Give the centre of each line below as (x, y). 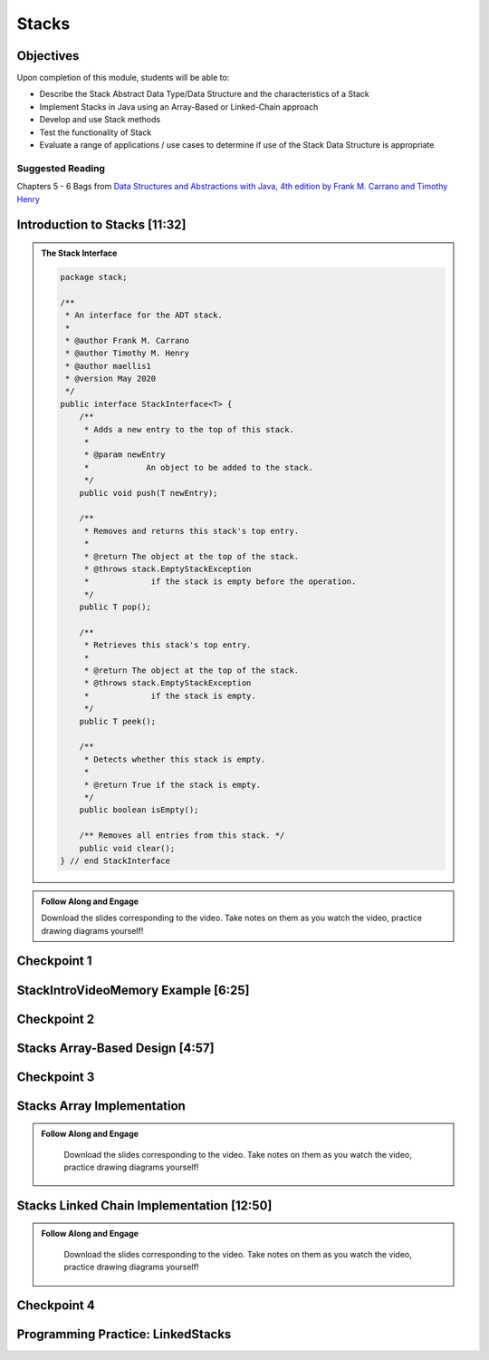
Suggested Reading (61, 168)
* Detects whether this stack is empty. (175, 759)
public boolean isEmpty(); (139, 810)
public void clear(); (127, 848)
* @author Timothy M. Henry (127, 353)
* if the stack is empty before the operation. (220, 582)
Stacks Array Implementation (101, 1106)
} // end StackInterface (115, 860)
